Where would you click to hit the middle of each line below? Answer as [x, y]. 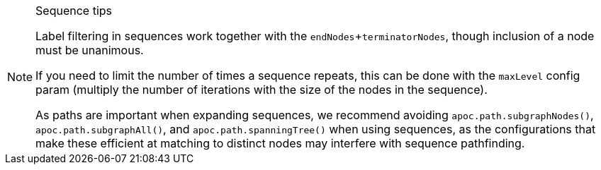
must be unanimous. [90, 50]
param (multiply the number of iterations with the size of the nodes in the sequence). [262, 90]
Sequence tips [74, 11]
